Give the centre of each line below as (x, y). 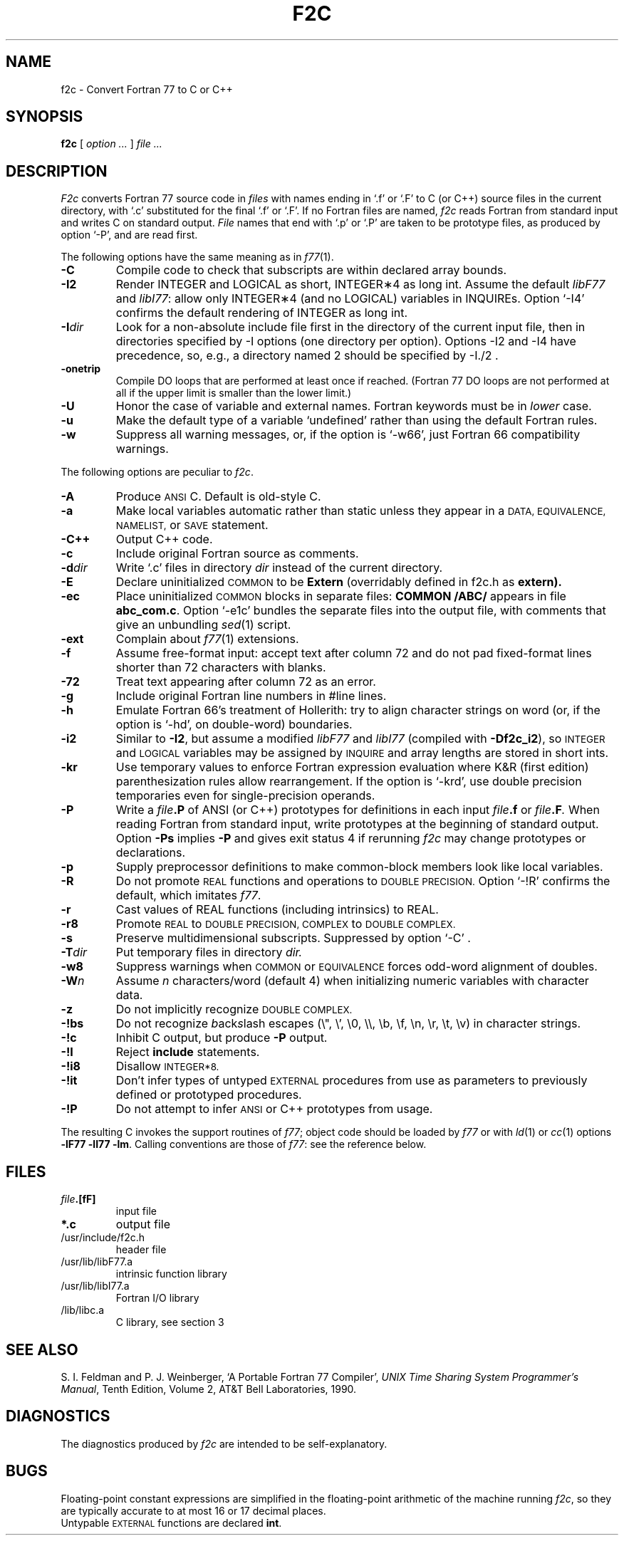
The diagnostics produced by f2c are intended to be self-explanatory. (224, 1443)
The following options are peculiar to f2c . (157, 472)
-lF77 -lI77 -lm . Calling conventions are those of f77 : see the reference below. (244, 1144)
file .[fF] (78, 1199)
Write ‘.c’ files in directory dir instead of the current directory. (279, 568)
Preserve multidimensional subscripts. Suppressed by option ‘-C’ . (293, 938)
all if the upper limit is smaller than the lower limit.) (234, 393)
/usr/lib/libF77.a (97, 1262)
